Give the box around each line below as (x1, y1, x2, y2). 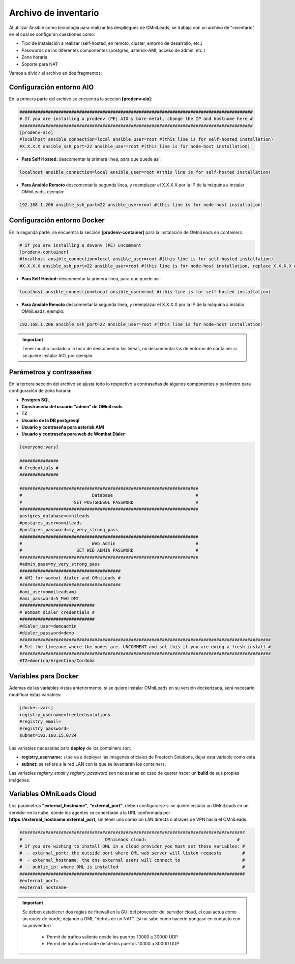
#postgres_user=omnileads (19, 520, 82, 526)
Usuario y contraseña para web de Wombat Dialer (21, 431, 125, 437)
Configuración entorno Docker (9, 216, 105, 225)
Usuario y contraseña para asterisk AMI (21, 424, 104, 430)
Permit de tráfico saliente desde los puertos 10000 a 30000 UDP (47, 934, 178, 939)
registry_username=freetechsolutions (19, 712, 111, 718)
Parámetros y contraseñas (9, 368, 92, 376)
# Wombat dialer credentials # (19, 609, 95, 615)
